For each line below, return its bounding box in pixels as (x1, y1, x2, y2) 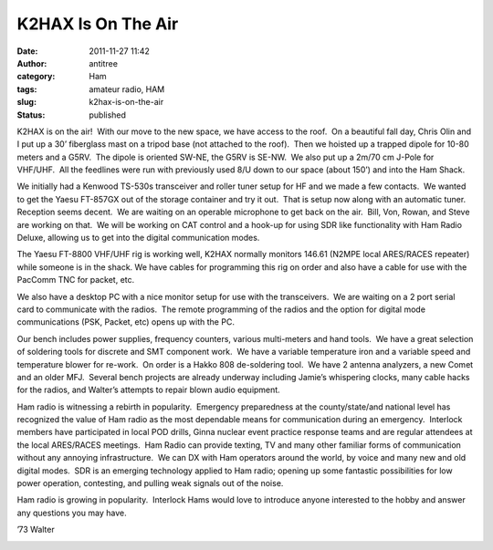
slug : (16, 97, 37, 108)
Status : (16, 109, 46, 120)
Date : (16, 46, 38, 57)
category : (16, 71, 56, 82)
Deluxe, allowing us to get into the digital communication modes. (16, 233, 260, 244)
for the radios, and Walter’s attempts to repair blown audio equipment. (16, 384, 280, 396)
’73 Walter (16, 524, 55, 535)
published (89, 109, 127, 120)
